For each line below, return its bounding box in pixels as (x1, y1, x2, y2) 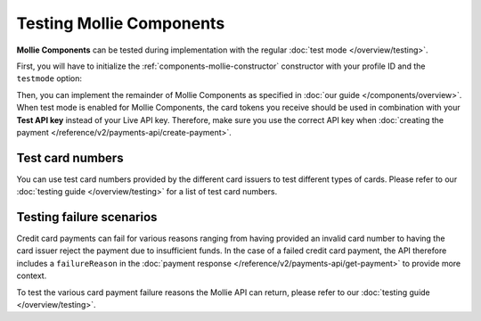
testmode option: (16, 73, 83, 84)
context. (16, 270, 47, 281)
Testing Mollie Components (16, 13, 225, 33)
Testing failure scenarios (16, 210, 158, 225)
